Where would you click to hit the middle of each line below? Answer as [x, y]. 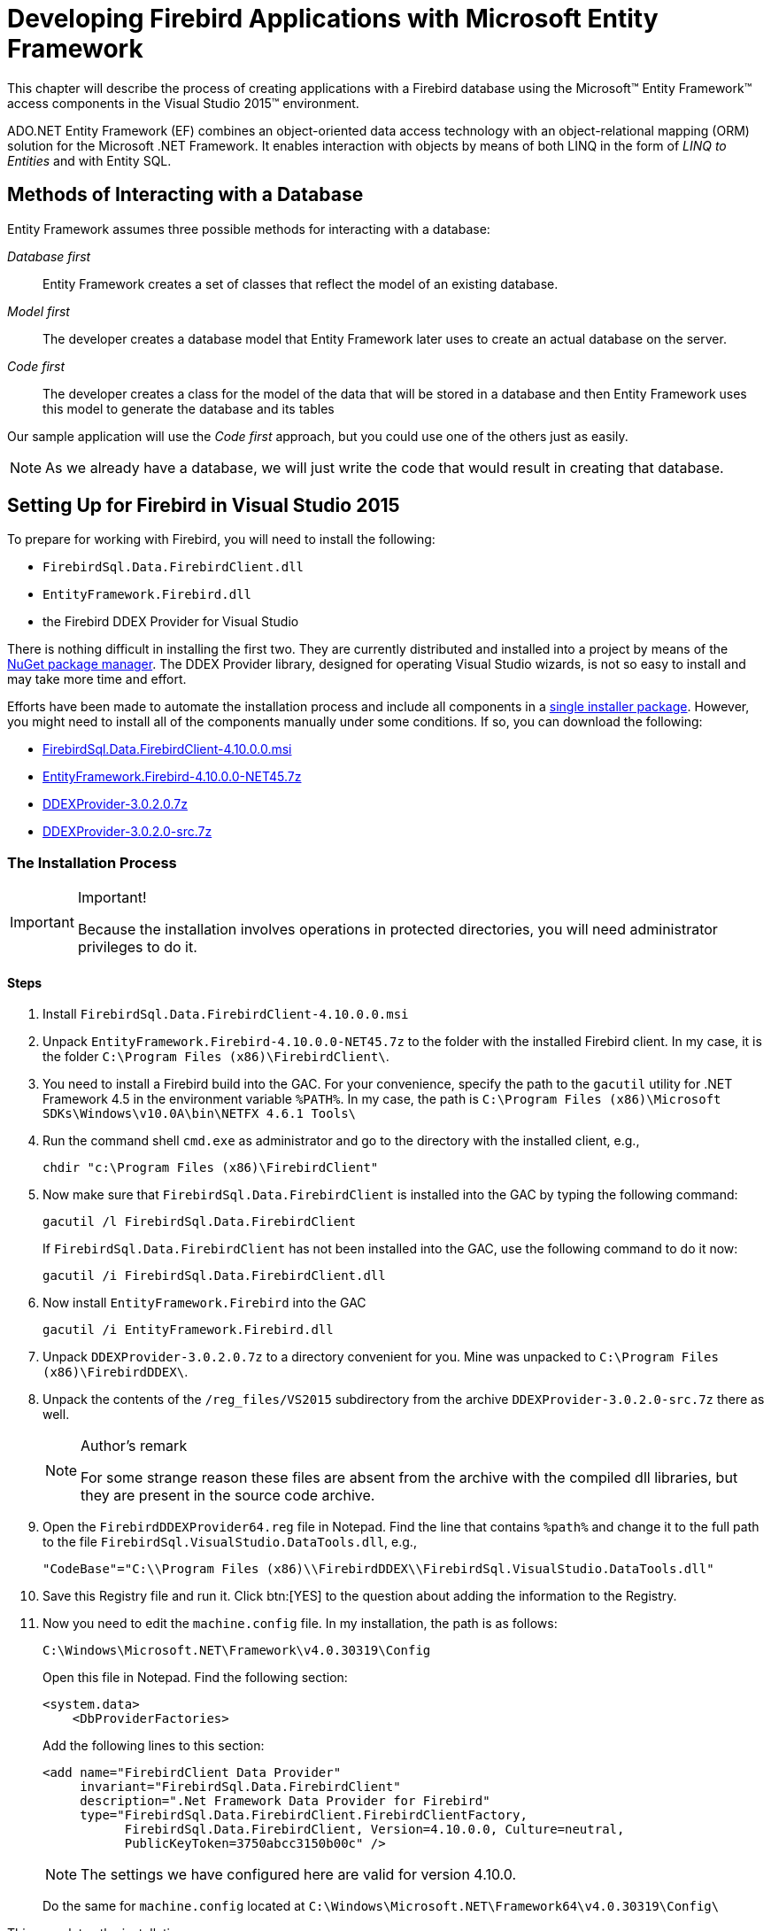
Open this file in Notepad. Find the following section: [195, 1678]
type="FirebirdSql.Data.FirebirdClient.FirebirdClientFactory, [304, 1815]
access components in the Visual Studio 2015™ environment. [183, 103]
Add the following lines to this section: [154, 1746]
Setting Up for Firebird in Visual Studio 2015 [204, 506]
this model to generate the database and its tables [189, 408]
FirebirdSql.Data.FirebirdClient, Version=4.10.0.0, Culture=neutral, [374, 1830]
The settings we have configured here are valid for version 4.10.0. [299, 1875]
